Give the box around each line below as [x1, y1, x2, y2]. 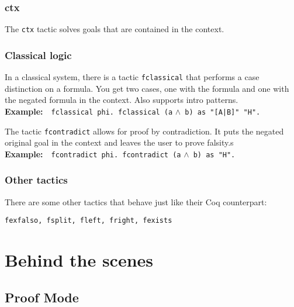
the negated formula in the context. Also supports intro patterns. [5, 94, 238, 106]
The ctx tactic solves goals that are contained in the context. [5, 23, 224, 35]
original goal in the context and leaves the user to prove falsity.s [5, 136, 234, 149]
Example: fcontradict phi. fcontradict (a [5, 147, 181, 160]
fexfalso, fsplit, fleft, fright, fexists [5, 216, 172, 225]
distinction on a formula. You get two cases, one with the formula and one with [5, 82, 289, 94]
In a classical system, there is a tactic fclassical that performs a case [5, 71, 260, 83]
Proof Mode [5, 288, 79, 306]
